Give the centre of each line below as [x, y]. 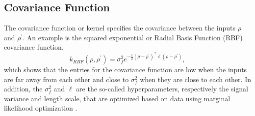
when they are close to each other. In [196, 79]
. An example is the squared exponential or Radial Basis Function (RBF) [133, 37]
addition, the [23, 89]
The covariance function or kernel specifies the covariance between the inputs [120, 28]
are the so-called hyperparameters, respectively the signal [162, 89]
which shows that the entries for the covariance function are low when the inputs [126, 70]
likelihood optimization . [41, 108]
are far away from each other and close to [66, 79]
